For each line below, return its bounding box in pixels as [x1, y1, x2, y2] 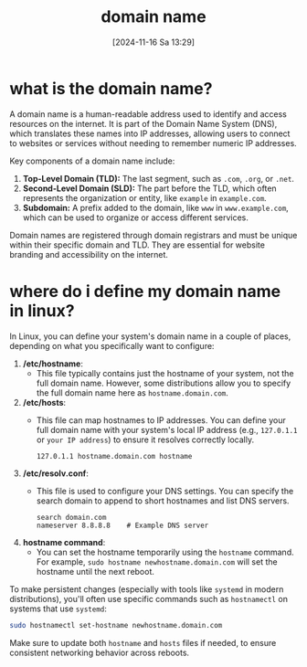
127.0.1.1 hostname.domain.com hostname [36, 451, 193, 461]
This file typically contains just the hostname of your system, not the [36, 367, 294, 378]
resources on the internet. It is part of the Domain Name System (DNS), [9, 118, 278, 129]
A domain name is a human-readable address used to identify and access [9, 108, 288, 120]
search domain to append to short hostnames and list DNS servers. [36, 495, 290, 506]
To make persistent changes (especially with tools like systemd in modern [9, 583, 284, 595]
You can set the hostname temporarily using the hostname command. [36, 546, 294, 557]
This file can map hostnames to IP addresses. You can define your [36, 414, 286, 426]
